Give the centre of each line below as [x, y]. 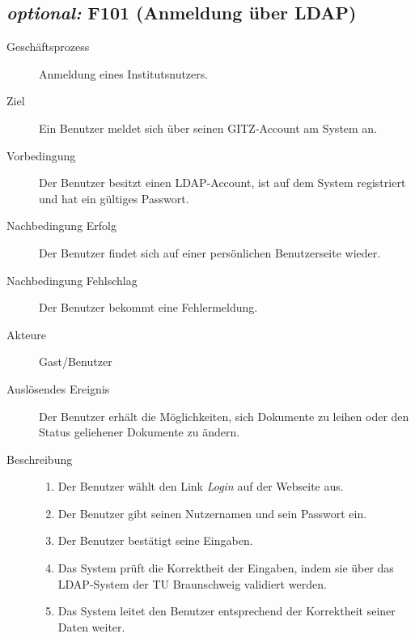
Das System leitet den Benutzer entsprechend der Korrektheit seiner [227, 611]
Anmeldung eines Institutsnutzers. [124, 73]
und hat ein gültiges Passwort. [114, 198]
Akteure [27, 334]
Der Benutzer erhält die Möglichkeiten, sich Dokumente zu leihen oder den [224, 416]
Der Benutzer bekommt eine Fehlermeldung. [148, 307]
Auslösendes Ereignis [58, 388]
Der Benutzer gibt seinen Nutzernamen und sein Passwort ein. [212, 513]
